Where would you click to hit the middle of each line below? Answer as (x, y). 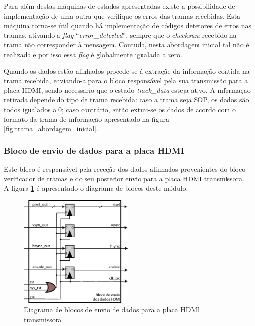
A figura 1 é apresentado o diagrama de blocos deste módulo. (96, 188)
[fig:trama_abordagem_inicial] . (51, 129)
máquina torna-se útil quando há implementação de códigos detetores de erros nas (127, 25)
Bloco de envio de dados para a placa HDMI (94, 150)
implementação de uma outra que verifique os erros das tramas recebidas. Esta (122, 15)
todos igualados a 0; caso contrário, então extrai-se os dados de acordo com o (120, 109)
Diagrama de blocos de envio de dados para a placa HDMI (112, 310)
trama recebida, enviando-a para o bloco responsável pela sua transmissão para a (126, 80)
